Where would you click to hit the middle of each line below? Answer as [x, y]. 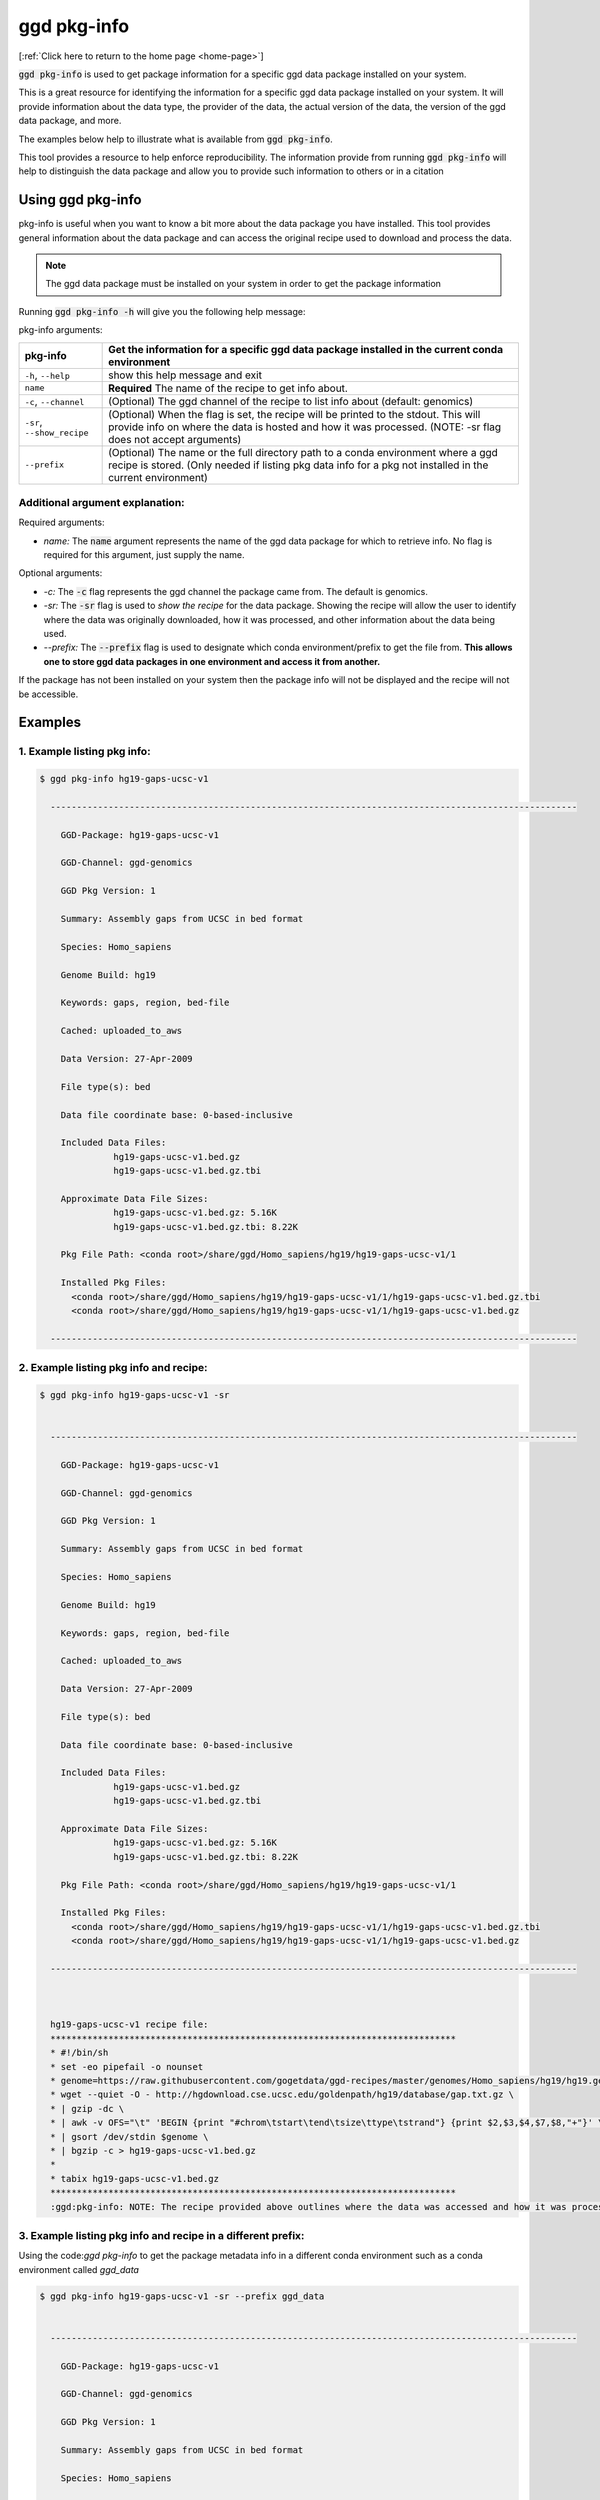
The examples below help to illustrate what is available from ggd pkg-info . [176, 139]
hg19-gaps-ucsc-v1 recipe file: [129, 2024]
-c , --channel [54, 401]
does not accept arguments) [175, 439]
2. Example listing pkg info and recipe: [113, 1368]
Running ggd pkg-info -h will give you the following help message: [162, 311]
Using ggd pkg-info [80, 200]
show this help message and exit [185, 375]
